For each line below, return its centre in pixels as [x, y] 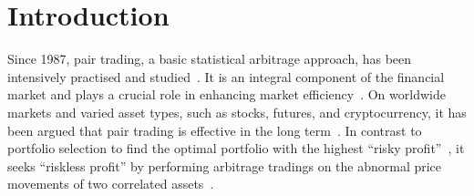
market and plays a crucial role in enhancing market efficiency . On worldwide [227, 94]
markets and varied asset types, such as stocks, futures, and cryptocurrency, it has [237, 112]
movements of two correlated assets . [111, 184]
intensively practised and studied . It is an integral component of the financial [226, 76]
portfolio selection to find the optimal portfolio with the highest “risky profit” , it [236, 148]
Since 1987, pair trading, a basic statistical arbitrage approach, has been [210, 59]
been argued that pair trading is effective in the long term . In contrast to [215, 130]
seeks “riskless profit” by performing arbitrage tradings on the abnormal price [225, 165]
